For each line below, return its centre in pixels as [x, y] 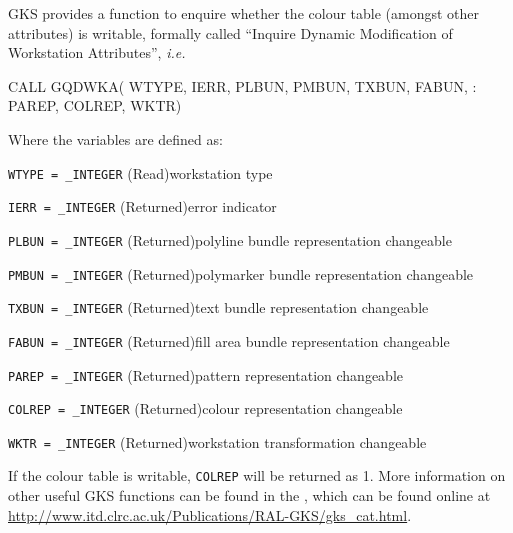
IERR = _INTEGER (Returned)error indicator [142, 206]
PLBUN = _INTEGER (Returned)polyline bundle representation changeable [230, 239]
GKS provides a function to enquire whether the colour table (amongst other [244, 13]
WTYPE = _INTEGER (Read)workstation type [140, 172]
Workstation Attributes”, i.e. [97, 52]
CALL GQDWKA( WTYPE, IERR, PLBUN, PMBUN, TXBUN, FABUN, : [242, 85]
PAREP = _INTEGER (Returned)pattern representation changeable [205, 374]
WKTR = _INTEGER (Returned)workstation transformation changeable [217, 441]
